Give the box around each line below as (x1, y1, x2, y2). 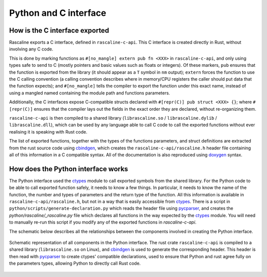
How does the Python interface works (9, 165, 129, 173)
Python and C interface (9, 7, 106, 18)
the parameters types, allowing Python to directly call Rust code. (9, 260, 141, 267)
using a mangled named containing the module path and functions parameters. (9, 90, 170, 96)
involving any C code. (9, 46, 54, 52)
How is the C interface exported (9, 26, 109, 35)
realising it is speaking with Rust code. (9, 129, 88, 135)
